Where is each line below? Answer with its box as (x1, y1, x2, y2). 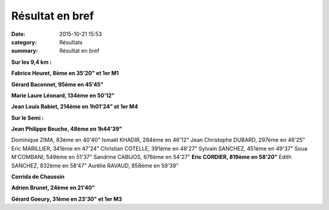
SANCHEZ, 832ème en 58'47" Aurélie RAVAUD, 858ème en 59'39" (11, 161, 179, 169)
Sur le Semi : (11, 114, 44, 121)
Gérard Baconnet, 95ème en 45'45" (11, 81, 104, 88)
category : (11, 38, 37, 46)
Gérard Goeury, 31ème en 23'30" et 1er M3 (11, 195, 122, 203)
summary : (11, 47, 38, 55)
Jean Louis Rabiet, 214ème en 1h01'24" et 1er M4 (11, 103, 138, 110)
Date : (11, 30, 26, 38)
